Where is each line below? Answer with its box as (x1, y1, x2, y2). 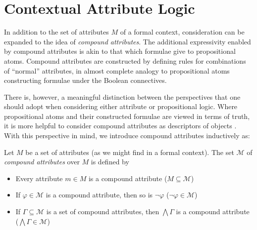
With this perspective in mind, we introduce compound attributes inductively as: (4, 130, 250, 141)
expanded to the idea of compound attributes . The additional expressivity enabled (4, 36, 251, 46)
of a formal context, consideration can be (120, 27, 245, 37)
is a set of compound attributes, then (46, 206, 159, 217)
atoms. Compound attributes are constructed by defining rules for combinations (4, 55, 246, 66)
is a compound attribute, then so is (46, 190, 153, 200)
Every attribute (15, 173, 63, 183)
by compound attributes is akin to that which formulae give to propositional (4, 46, 236, 56)
